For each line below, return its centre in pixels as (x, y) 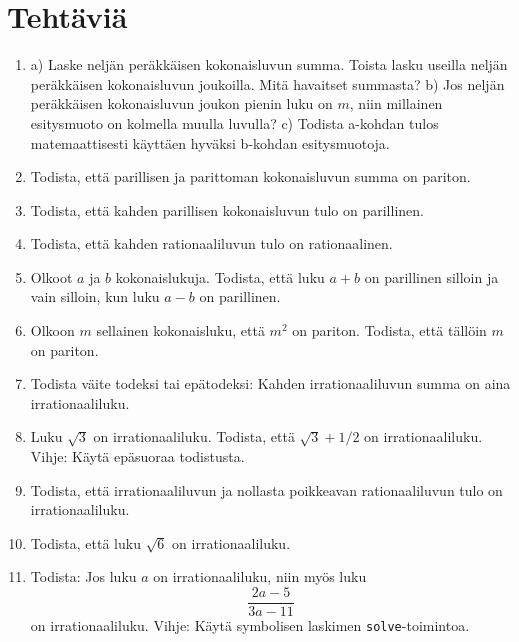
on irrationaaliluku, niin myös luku (260, 576)
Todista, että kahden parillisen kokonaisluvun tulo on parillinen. (227, 209)
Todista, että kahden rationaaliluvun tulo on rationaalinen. (211, 243)
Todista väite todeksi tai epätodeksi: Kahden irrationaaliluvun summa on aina (270, 383)
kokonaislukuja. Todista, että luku (220, 276)
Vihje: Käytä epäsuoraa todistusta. (137, 456)
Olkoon (52, 330)
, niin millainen (396, 103)
